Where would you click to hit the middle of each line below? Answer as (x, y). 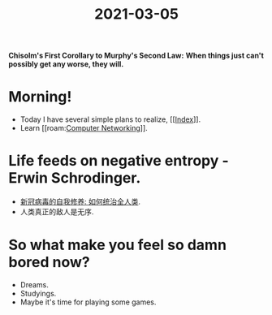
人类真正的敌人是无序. (57, 212)
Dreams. (34, 285)
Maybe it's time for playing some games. (88, 302)
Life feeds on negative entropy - (119, 161)
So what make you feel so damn (118, 245)
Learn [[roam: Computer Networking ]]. (84, 128)
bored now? (50, 263)
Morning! (40, 97)
